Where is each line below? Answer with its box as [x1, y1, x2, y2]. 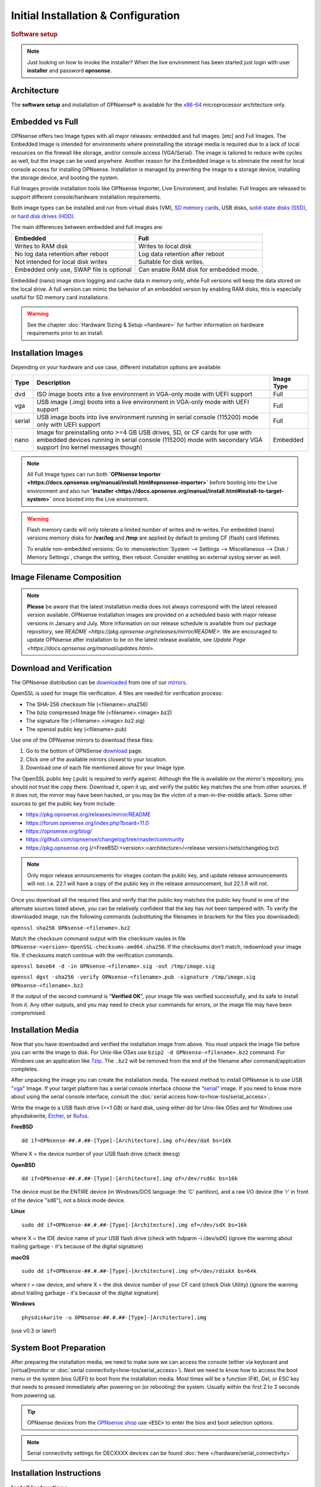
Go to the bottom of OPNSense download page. [26, 747, 143, 755]
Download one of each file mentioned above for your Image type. [26, 764, 186, 771]
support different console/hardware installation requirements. [11, 193, 162, 200]
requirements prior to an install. [27, 330, 104, 337]
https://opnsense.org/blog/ [26, 827, 92, 835]
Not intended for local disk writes [14, 258, 108, 266]
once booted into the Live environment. [52, 495, 149, 503]
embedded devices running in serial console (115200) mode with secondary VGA [36, 435, 263, 444]
